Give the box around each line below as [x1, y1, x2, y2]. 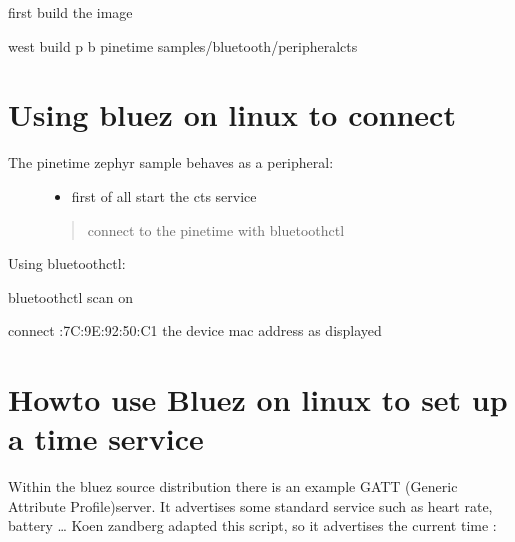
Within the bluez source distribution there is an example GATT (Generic [8, 476, 458, 497]
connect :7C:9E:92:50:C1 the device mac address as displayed [8, 320, 382, 341]
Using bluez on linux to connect [8, 94, 456, 135]
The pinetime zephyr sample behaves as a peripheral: [8, 152, 334, 173]
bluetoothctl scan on [8, 286, 133, 307]
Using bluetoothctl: [8, 253, 126, 274]
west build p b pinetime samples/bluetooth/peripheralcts [8, 35, 358, 56]
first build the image [8, 2, 133, 22]
